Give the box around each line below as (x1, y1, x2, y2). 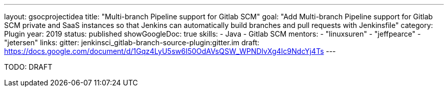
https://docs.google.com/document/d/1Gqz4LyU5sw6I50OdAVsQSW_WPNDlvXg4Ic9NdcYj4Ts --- (4, 47, 336, 55)
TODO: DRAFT (4, 63, 53, 71)
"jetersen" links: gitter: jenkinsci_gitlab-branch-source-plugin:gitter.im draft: (4, 38, 260, 47)
